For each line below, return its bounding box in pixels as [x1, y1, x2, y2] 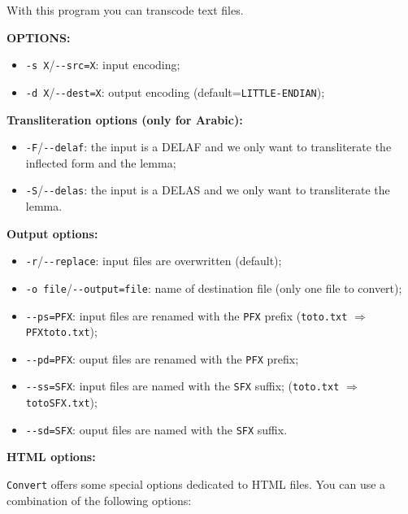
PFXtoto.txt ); [25, 323, 98, 340]
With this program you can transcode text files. [7, 2, 244, 18]
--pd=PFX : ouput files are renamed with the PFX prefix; [25, 350, 299, 367]
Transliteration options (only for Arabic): [7, 111, 243, 128]
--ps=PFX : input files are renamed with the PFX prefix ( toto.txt [25, 307, 348, 324]
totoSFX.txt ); [25, 394, 98, 411]
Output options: [7, 224, 98, 242]
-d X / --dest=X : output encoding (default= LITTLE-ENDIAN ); [25, 83, 325, 100]
